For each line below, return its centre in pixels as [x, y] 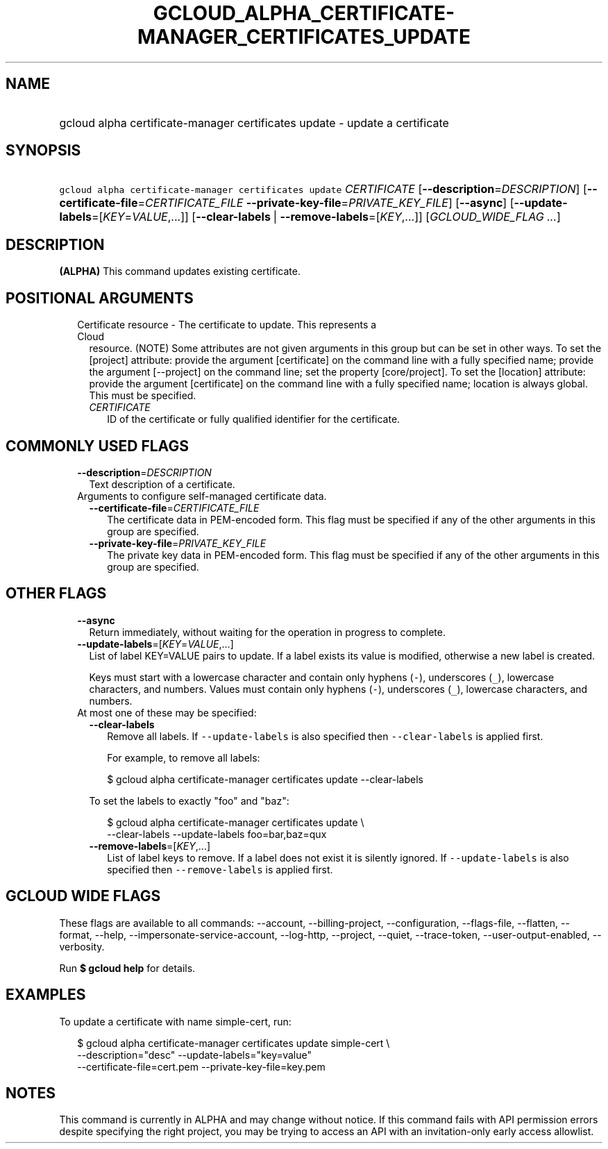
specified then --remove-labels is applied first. [220, 869]
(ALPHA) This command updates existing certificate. [180, 271]
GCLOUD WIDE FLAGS [83, 896]
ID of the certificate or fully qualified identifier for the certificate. [254, 419]
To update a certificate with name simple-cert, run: [175, 1021]
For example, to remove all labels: [184, 757]
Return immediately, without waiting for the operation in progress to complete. [267, 632]
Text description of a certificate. [162, 484]
